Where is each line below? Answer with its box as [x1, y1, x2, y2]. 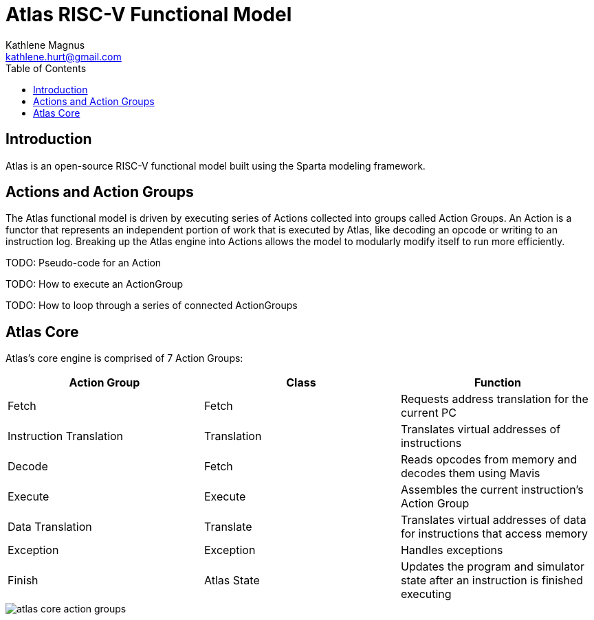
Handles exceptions [400, 543, 503, 558]
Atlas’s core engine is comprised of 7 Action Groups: [5, 352, 243, 365]
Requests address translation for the [400, 392, 588, 406]
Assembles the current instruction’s [400, 483, 584, 497]
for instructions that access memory [400, 527, 588, 541]
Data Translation [8, 520, 92, 534]
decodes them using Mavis [400, 466, 540, 481]
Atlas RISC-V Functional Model [5, 3, 292, 26]
